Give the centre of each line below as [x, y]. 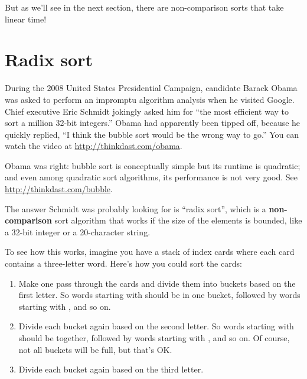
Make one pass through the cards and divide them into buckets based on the [157, 283]
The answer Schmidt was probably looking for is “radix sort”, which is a [135, 208]
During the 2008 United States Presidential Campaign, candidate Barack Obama [151, 88]
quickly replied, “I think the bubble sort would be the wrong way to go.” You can [152, 134]
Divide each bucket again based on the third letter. [111, 369]
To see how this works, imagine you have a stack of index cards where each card [150, 252]
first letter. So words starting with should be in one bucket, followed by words [159, 295]
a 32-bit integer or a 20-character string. [78, 231]
